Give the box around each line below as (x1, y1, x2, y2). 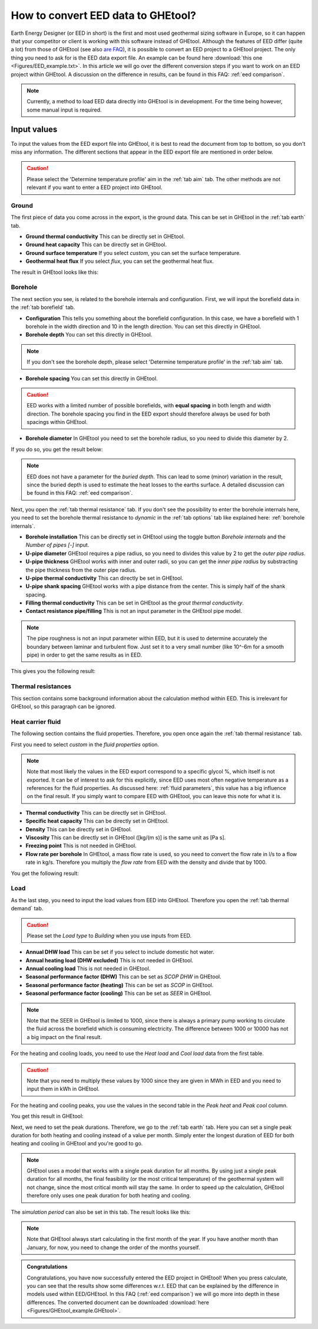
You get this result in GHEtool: (11, 1113, 84, 1120)
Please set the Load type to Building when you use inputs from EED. (26, 932, 192, 939)
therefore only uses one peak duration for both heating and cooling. (26, 1192, 191, 1199)
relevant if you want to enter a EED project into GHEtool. (26, 184, 163, 191)
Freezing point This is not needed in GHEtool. (25, 842, 137, 850)
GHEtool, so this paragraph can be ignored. (11, 703, 116, 710)
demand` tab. (11, 905, 44, 912)
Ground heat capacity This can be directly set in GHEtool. (25, 241, 167, 248)
